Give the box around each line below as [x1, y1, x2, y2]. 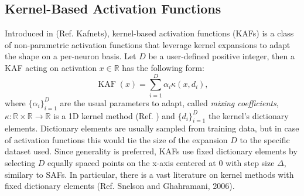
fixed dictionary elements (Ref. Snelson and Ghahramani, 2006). [5, 180, 235, 192]
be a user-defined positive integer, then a [148, 50, 295, 62]
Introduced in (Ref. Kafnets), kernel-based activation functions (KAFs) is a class [5, 27, 294, 39]
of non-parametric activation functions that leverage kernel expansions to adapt [5, 38, 291, 50]
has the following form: [122, 61, 204, 73]
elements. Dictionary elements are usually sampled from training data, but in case [5, 122, 299, 134]
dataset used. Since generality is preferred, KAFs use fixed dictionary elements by [5, 145, 298, 157]
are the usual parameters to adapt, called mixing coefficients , [60, 96, 279, 109]
